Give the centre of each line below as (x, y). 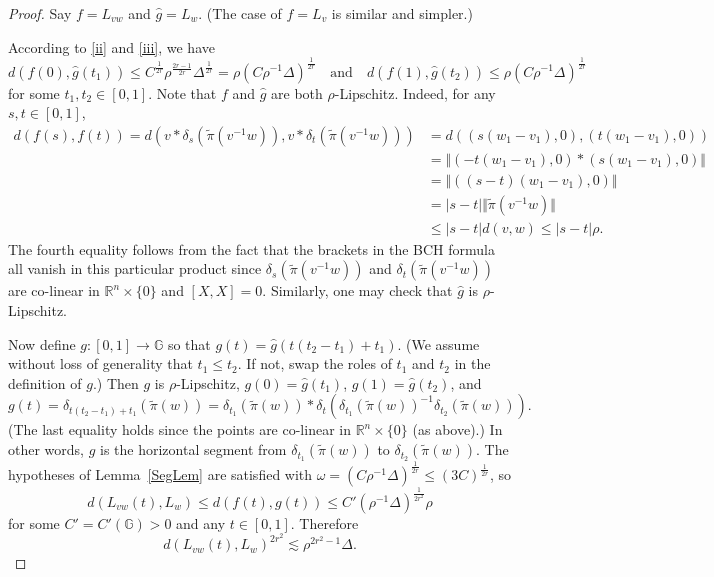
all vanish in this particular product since (135, 268)
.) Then (115, 382)
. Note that (182, 92)
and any (201, 522)
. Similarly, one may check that (357, 290)
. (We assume (438, 343)
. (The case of (240, 13)
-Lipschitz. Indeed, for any (415, 92)
